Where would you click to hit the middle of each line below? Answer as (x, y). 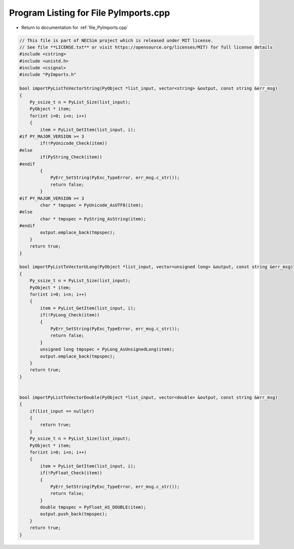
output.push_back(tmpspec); (74, 514)
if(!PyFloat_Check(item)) (71, 473)
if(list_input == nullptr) (62, 411)
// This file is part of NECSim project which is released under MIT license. (116, 40)
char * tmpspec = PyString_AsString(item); (93, 219)
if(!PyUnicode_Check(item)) (74, 143)
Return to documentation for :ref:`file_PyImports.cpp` (75, 27)
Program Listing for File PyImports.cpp (89, 13)
